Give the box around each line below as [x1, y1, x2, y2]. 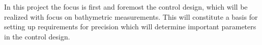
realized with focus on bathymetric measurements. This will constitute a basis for [4, 11, 258, 22]
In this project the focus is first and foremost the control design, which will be [4, 2, 248, 12]
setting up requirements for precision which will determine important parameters [4, 21, 256, 32]
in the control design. [4, 31, 70, 41]
